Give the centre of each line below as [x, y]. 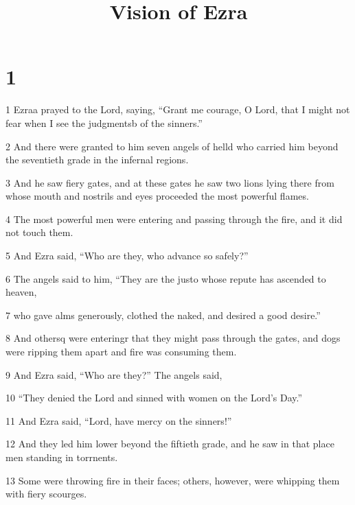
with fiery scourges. [46, 494]
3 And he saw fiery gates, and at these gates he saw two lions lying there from [170, 182]
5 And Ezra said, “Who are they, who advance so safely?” [127, 256]
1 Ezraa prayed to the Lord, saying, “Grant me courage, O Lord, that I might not [178, 109]
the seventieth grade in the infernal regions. [97, 160]
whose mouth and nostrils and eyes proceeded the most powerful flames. [157, 196]
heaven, [21, 292]
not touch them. [39, 232]
